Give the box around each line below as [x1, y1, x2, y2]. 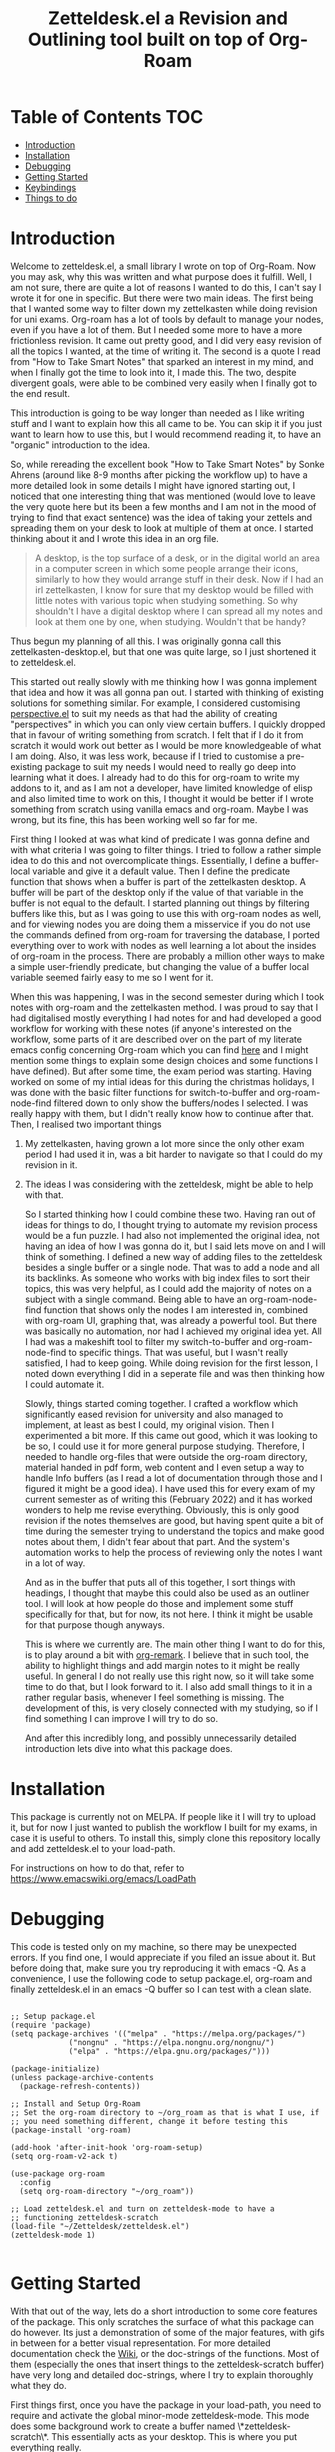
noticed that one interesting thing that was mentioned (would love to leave [10, 490, 316, 502]
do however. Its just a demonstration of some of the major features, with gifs [10, 2326, 325, 2338]
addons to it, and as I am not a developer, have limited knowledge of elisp [10, 782, 313, 794]
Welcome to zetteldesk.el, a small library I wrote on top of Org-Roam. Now [10, 260, 317, 272]
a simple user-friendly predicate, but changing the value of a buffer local [10, 960, 310, 972]
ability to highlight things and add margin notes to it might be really [24, 1659, 300, 1671]
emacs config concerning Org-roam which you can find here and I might [10, 1043, 309, 1056]
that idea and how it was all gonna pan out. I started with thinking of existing [10, 686, 325, 698]
